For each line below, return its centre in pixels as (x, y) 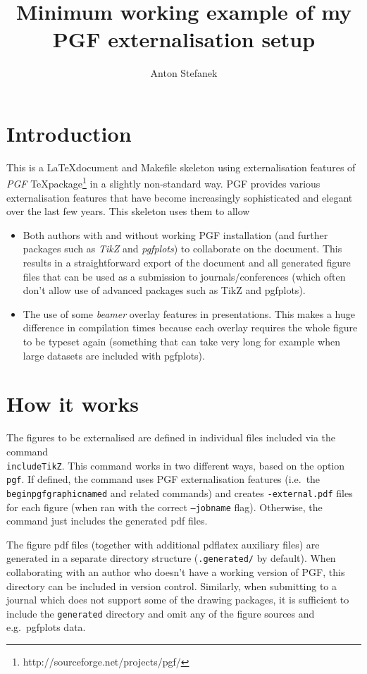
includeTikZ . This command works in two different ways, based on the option (176, 465)
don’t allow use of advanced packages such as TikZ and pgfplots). (164, 290)
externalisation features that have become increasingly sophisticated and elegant (180, 197)
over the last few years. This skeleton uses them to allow (128, 211)
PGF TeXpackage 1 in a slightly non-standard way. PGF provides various (163, 183)
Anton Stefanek (184, 73)
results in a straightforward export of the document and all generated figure (187, 263)
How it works (73, 404)
